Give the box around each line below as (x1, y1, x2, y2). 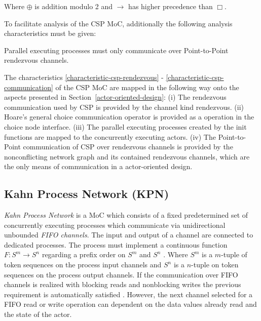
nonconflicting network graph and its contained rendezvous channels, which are (4, 151, 250, 162)
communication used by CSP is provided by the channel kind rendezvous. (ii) (4, 101, 244, 112)
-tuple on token (191, 259, 239, 270)
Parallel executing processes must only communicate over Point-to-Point (4, 45, 229, 55)
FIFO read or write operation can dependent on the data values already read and (4, 299, 257, 309)
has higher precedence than (128, 1, 213, 11)
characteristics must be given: (4, 28, 96, 38)
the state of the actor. (4, 309, 72, 319)
